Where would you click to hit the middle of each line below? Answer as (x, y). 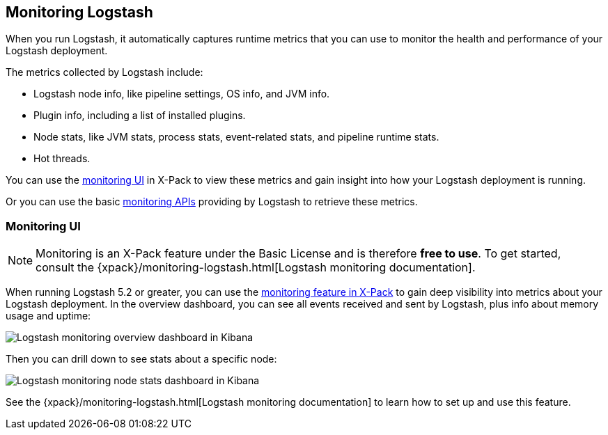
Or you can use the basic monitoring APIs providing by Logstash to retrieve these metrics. (212, 202)
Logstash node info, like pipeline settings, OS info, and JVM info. (182, 94)
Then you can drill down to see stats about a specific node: (141, 359)
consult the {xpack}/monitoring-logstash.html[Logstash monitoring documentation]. (256, 268)
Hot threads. (62, 159)
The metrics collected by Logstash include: (104, 72)
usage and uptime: (48, 316)
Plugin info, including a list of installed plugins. (140, 116)
